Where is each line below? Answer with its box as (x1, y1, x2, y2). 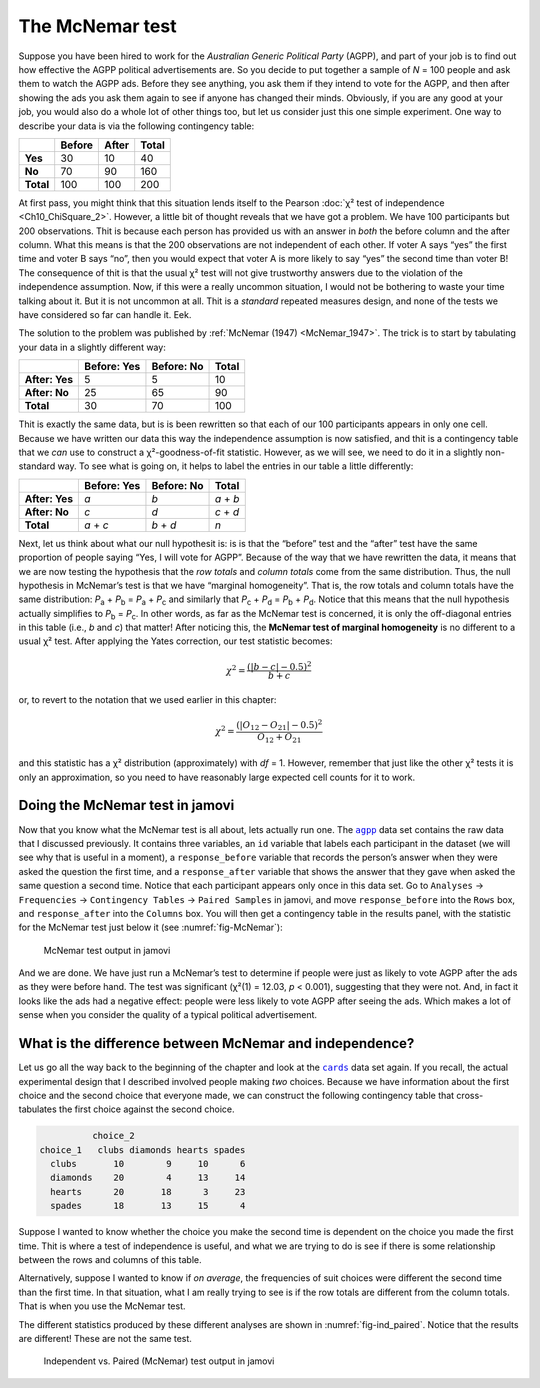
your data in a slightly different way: (18, 341, 167, 353)
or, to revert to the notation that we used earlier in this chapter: (18, 694, 277, 706)
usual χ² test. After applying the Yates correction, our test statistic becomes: (18, 635, 333, 647)
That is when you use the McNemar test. (18, 1300, 186, 1312)
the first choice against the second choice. (58, 1103, 235, 1115)
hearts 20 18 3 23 (50, 1186, 246, 1197)
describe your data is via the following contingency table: (18, 120, 255, 132)
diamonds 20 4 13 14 (50, 1172, 246, 1184)
